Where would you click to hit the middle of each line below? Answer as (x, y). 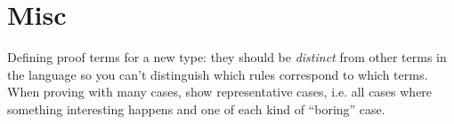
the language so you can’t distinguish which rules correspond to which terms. (218, 74)
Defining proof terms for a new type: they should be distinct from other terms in (227, 57)
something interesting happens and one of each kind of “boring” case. (196, 108)
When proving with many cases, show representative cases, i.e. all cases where (220, 92)
